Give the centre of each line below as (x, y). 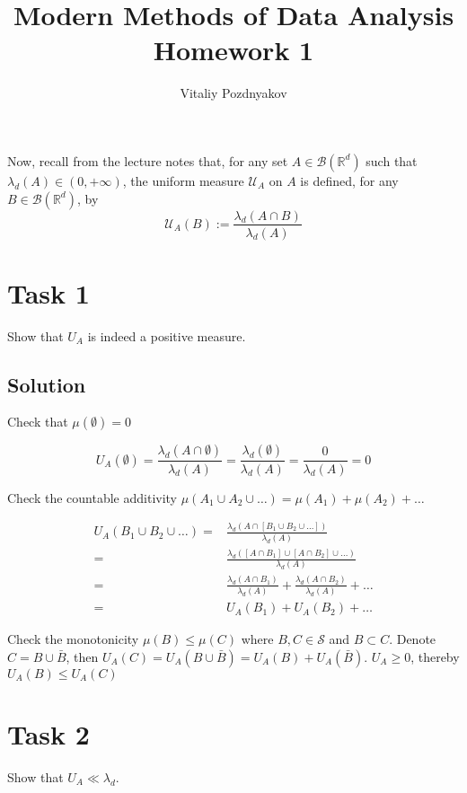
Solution (47, 384)
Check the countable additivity (93, 497)
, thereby (435, 656)
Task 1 (48, 292)
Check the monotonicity (73, 639)
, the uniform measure (183, 180)
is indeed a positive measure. (167, 335)
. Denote (413, 639)
